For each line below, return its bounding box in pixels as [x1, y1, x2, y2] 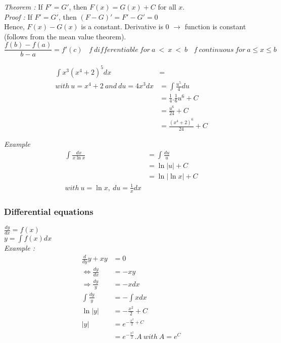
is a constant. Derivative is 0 [81, 21, 169, 32]
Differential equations [4, 205, 93, 217]
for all [158, 2, 176, 12]
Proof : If [4, 11, 32, 22]
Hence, [4, 21, 25, 32]
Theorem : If [4, 2, 43, 12]
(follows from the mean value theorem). [4, 31, 126, 41]
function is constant [184, 21, 246, 32]
